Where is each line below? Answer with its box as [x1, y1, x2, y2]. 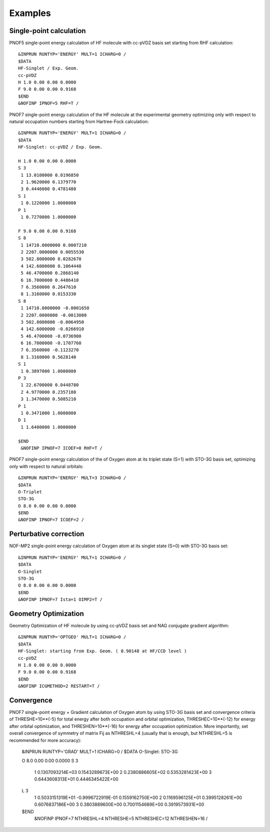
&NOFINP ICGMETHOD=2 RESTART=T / [18, 683, 100, 689]
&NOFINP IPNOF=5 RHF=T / [18, 101, 79, 106]
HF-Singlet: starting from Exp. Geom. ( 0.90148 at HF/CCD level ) [18, 648, 187, 654]
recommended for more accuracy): [9, 737, 81, 743]
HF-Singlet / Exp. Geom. [18, 66, 79, 71]
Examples [9, 8, 51, 19]
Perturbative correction [9, 530, 84, 538]
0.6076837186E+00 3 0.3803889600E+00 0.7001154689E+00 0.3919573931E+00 [34, 801, 204, 807]
